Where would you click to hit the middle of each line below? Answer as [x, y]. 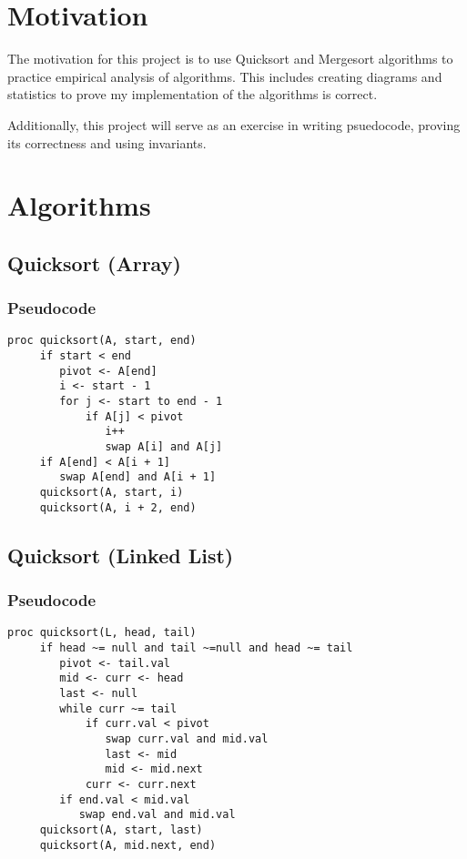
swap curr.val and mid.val [187, 738]
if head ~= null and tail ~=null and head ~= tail [196, 648]
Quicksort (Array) [94, 263]
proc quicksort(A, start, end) [102, 341]
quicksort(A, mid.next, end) [128, 845]
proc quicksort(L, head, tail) [102, 633]
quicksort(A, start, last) [121, 829]
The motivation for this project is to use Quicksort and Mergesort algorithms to [230, 59]
